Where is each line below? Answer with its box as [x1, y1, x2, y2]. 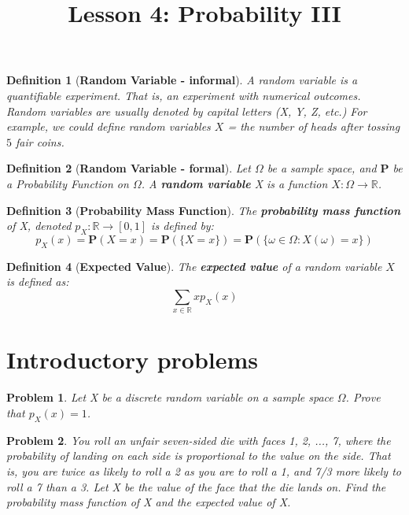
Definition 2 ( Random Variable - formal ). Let [6, 160, 251, 176]
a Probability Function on [6, 175, 129, 191]
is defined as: [6, 273, 69, 290]
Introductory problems [6, 343, 259, 376]
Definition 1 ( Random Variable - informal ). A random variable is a [6, 72, 358, 88]
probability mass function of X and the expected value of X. [6, 494, 291, 510]
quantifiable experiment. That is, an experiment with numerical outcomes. [6, 87, 361, 103]
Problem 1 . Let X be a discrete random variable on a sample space [6, 389, 333, 406]
